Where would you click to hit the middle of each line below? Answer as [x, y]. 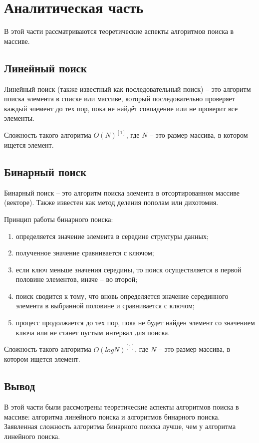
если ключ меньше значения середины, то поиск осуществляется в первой [129, 269]
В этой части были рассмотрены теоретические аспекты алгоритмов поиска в [122, 407]
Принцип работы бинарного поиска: [59, 219]
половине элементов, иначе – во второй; [77, 279]
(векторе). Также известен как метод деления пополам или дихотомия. [111, 202]
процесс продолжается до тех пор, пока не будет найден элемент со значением [135, 323]
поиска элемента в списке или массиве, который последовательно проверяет [120, 99]
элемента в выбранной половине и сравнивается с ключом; [105, 306]
